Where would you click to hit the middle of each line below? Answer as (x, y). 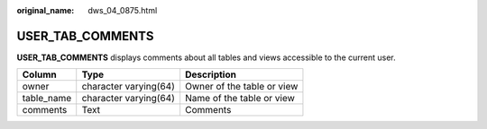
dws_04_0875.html (123, 10)
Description (211, 74)
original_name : (46, 10)
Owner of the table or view (242, 87)
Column (40, 74)
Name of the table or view (240, 99)
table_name (47, 99)
